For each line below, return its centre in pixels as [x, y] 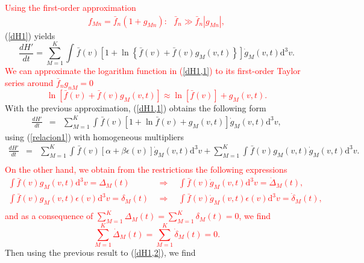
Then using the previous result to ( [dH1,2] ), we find [100, 252]
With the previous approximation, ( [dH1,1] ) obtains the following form [136, 107]
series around [29, 82]
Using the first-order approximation [71, 7]
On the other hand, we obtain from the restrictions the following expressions [146, 169]
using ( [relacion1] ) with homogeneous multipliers [95, 136]
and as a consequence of [49, 216]
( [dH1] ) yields [30, 35]
